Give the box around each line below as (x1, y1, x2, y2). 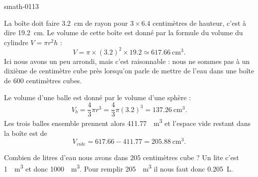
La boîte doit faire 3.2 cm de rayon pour (4, 17, 128, 28)
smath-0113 (4, 1, 39, 11)
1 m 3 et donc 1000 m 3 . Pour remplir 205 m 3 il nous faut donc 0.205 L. (4, 162, 233, 174)
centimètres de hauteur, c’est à (153, 17, 247, 28)
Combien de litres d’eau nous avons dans (4, 152, 128, 162)
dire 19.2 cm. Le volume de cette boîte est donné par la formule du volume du (4, 27, 243, 38)
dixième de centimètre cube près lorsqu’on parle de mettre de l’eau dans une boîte (4, 65, 255, 76)
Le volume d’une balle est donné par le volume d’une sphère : (4, 92, 191, 102)
